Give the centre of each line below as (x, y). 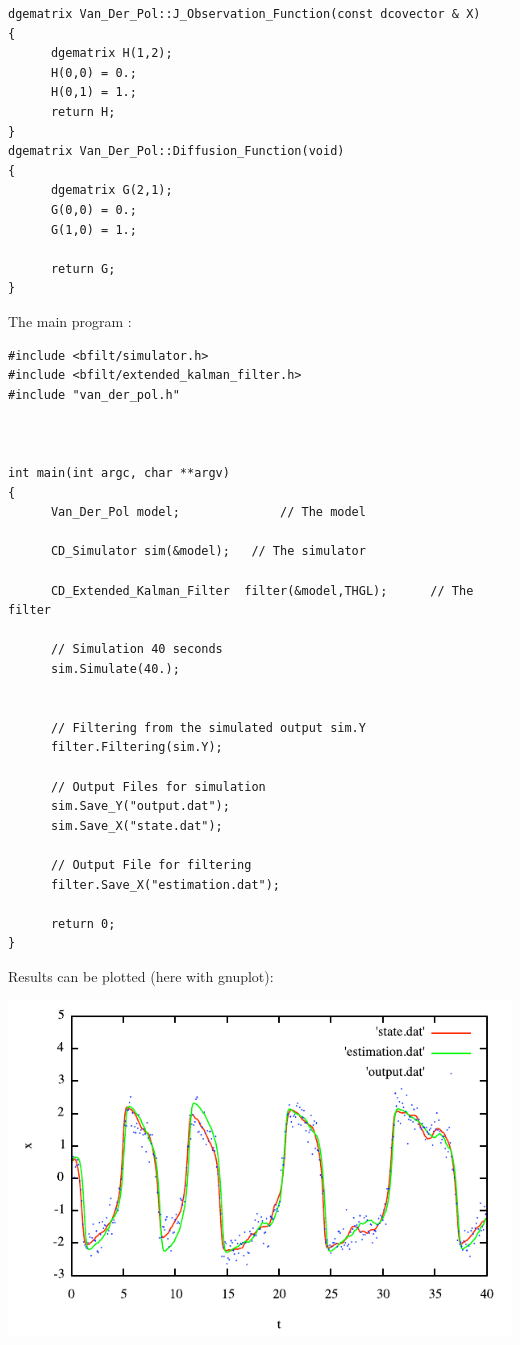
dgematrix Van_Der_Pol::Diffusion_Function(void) (176, 151)
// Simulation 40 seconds (136, 649)
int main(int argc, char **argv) (119, 473)
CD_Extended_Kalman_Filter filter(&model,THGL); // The (262, 590)
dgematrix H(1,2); (111, 53)
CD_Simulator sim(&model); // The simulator (208, 551)
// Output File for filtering (151, 864)
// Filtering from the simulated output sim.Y (208, 727)
